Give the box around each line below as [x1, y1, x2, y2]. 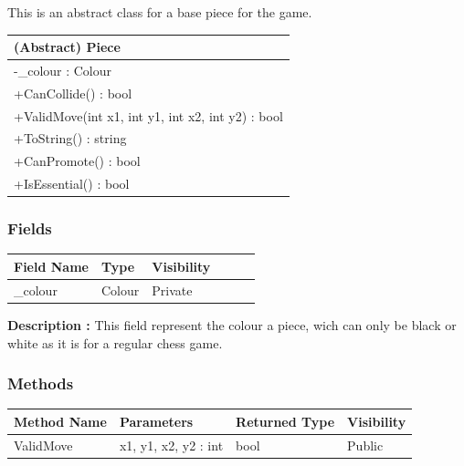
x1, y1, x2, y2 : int [119, 435, 224, 454]
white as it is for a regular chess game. [7, 333, 223, 352]
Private [152, 280, 193, 299]
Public [347, 435, 384, 454]
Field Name [14, 256, 89, 275]
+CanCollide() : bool [14, 83, 132, 102]
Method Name [14, 411, 107, 430]
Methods [7, 372, 74, 395]
